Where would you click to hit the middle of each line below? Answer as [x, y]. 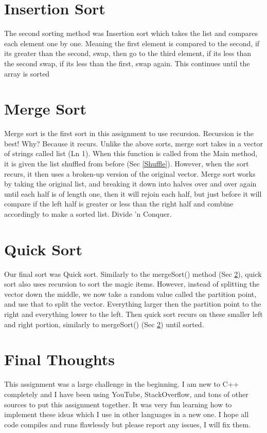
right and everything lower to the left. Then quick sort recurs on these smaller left [133, 314]
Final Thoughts [60, 359]
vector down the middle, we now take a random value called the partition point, [130, 294]
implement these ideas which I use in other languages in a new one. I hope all [127, 414]
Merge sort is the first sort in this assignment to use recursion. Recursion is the [129, 133]
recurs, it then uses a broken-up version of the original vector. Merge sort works [130, 173]
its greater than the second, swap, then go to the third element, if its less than [128, 53]
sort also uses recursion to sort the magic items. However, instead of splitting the [132, 284]
